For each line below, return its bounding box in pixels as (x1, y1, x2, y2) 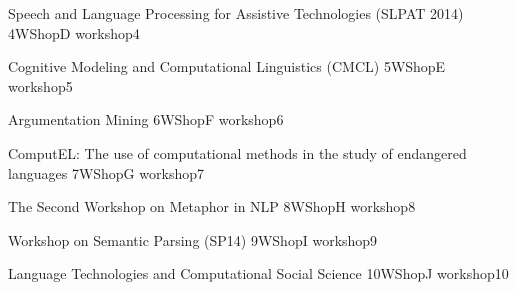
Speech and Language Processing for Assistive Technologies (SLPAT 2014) (8, 3, 464, 23)
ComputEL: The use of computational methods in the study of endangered (8, 142, 467, 163)
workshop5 (8, 75, 73, 96)
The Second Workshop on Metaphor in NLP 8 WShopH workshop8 (8, 196, 416, 217)
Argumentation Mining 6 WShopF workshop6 (8, 109, 284, 130)
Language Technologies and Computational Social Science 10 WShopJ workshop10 (8, 263, 509, 284)
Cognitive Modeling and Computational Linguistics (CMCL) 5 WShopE (8, 56, 446, 77)
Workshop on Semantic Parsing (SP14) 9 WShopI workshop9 (8, 229, 378, 250)
